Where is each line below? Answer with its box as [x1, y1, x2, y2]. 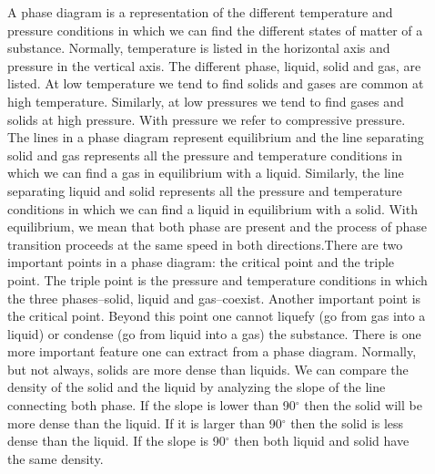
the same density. [7, 448, 104, 468]
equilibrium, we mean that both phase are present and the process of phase [7, 217, 427, 236]
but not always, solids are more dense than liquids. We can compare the [7, 359, 409, 378]
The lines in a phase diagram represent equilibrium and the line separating [7, 128, 424, 147]
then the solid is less [290, 413, 404, 432]
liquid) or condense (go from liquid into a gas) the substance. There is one [7, 324, 421, 343]
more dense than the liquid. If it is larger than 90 [7, 413, 282, 432]
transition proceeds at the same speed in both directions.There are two [7, 234, 403, 253]
